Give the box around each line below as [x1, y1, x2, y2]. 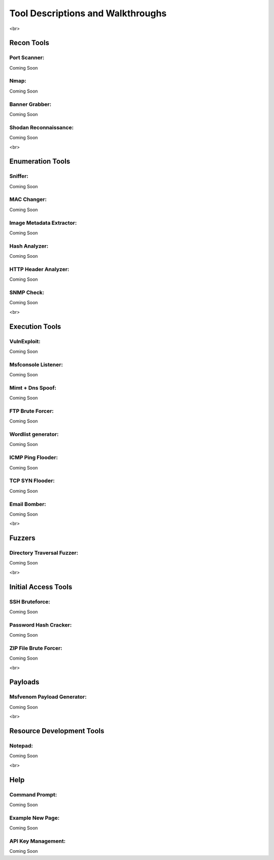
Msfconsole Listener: [9, 361, 63, 368]
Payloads [9, 678, 40, 687]
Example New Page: [9, 814, 60, 821]
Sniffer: [9, 173, 29, 180]
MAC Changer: [9, 196, 47, 203]
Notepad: [9, 743, 33, 749]
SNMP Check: [9, 289, 45, 296]
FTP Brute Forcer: [9, 407, 54, 414]
